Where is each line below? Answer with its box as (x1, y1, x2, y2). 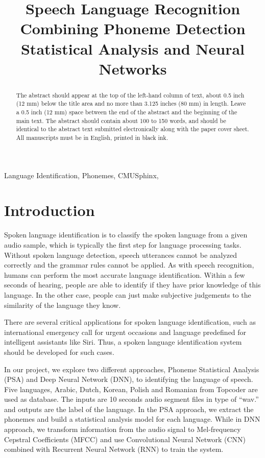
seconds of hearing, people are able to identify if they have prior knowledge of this (4, 279, 261, 290)
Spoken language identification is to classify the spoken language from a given (4, 229, 248, 240)
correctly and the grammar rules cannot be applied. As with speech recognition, (4, 259, 254, 270)
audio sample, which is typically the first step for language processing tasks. (4, 239, 242, 250)
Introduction (4, 200, 95, 221)
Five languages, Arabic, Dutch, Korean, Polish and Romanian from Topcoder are (4, 383, 258, 394)
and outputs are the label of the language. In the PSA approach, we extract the (4, 403, 254, 414)
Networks (99, 58, 167, 79)
